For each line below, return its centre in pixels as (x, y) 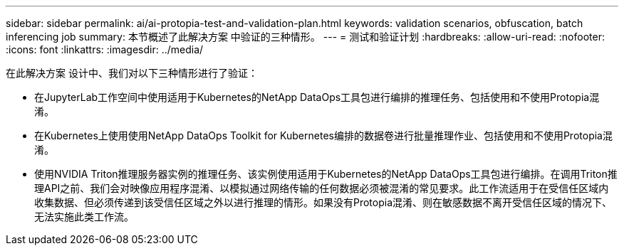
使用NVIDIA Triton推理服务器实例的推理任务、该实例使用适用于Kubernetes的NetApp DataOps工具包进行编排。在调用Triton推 (326, 174)
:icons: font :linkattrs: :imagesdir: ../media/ (105, 49)
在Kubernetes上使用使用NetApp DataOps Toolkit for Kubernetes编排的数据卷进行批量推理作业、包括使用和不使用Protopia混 (323, 135)
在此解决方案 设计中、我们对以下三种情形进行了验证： (132, 73)
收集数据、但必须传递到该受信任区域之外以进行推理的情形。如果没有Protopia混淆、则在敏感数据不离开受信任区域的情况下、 (323, 202)
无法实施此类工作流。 (84, 217)
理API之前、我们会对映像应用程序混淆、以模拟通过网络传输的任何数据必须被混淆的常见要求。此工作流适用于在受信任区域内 (322, 188)
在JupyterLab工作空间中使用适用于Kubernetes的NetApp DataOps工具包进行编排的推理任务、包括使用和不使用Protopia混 (317, 97)
